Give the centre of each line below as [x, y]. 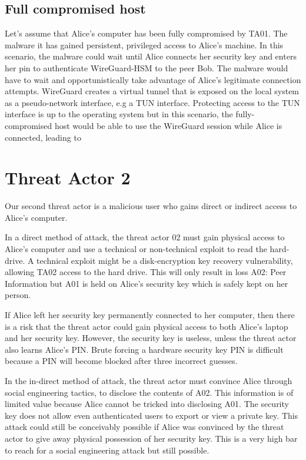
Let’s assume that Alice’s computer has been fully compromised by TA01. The [146, 33]
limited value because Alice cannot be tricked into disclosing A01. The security [147, 404]
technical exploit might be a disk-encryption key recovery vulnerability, [165, 260]
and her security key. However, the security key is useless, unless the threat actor [151, 338]
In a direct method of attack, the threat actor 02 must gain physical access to [145, 237]
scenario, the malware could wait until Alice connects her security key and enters [151, 56]
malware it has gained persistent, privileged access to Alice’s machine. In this [144, 44]
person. [18, 295]
